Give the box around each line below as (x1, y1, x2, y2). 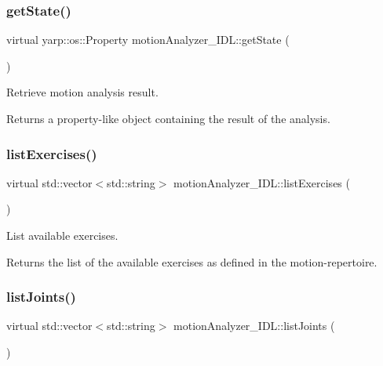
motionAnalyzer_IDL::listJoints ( (173, 317, 335, 334)
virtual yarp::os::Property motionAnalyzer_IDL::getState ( (6, 31, 290, 48)
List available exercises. (6, 227, 119, 243)
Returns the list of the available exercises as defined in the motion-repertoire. (6, 253, 378, 270)
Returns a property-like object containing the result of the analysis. (6, 111, 330, 126)
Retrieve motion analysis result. (6, 84, 159, 100)
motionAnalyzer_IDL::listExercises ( (173, 174, 350, 190)
